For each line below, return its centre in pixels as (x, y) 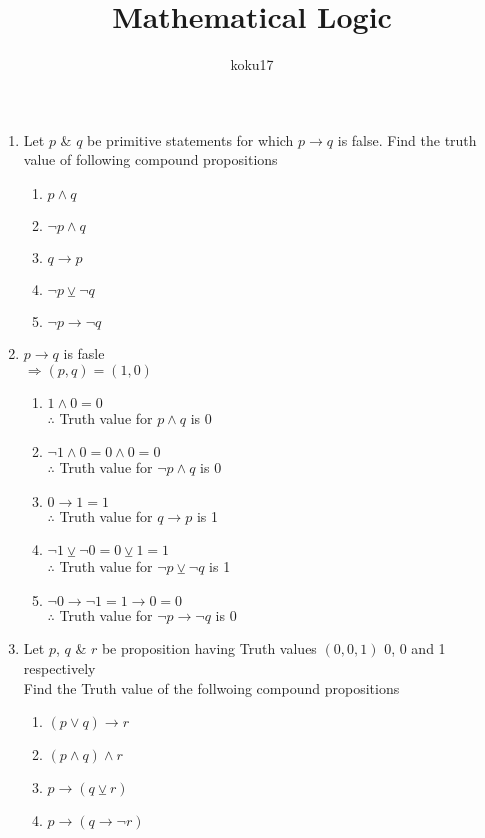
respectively (59, 668)
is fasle (84, 352)
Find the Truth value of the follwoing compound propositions (211, 687)
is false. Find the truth (407, 139)
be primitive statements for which (190, 139)
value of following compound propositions (150, 159)
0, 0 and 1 (415, 648)
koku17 (252, 64)
